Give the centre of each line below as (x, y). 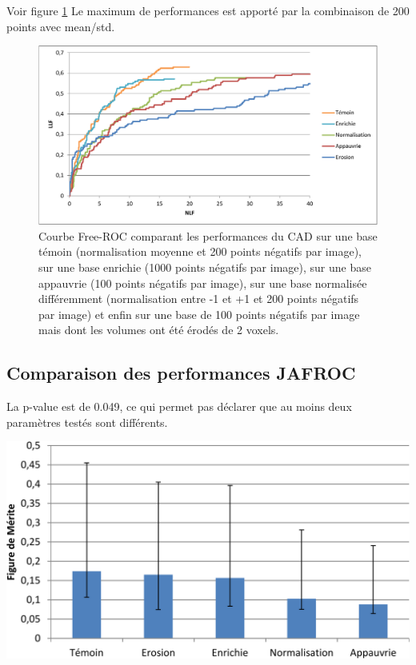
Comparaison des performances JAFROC (181, 373)
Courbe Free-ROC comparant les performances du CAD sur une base (208, 235)
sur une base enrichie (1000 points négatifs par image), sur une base (205, 267)
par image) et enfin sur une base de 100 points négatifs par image (199, 314)
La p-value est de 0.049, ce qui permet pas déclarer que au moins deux (179, 406)
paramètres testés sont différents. (87, 422)
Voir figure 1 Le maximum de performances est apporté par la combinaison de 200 (208, 10)
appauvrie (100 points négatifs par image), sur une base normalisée (203, 283)
